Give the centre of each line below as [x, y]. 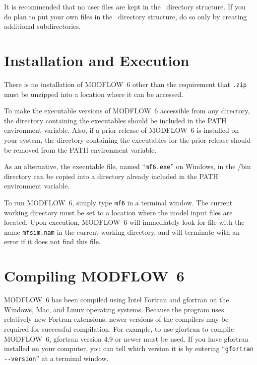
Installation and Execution [97, 60]
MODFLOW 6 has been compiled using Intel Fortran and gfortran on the [117, 300]
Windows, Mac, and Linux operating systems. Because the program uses [114, 309]
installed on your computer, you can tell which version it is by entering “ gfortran [129, 348]
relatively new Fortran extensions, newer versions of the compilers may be [116, 319]
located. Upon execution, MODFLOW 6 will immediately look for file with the [124, 222]
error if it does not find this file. [52, 241]
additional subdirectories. [42, 26]
